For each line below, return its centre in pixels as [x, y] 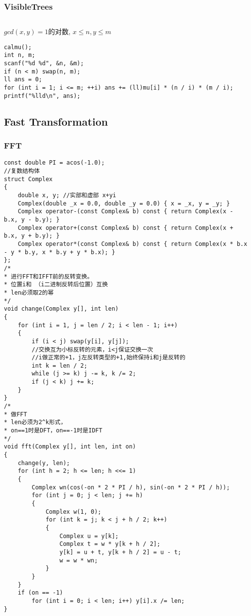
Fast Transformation [56, 121]
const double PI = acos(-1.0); [54, 163]
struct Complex [28, 179]
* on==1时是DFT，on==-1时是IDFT [53, 431]
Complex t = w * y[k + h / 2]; [110, 544]
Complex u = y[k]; [89, 536]
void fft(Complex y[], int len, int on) [70, 447]
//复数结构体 [22, 171]
